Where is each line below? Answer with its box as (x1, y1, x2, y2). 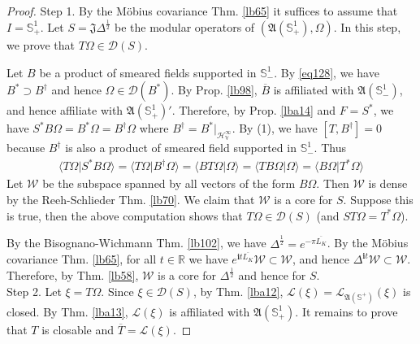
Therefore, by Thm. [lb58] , (6, 267, 139, 284)
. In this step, (333, 18, 401, 35)
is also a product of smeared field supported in (65, 139, 297, 156)
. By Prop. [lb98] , (171, 81, 258, 98)
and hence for (238, 267, 306, 284)
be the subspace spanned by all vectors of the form (42, 175, 296, 192)
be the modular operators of (115, 18, 255, 35)
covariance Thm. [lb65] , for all (6, 250, 157, 268)
